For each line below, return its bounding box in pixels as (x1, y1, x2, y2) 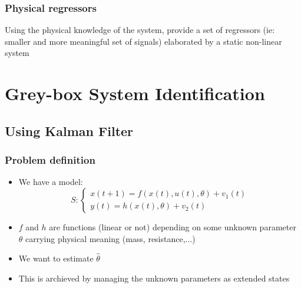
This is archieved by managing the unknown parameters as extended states (18, 272, 290, 284)
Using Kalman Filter (5, 121, 134, 140)
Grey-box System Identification (5, 81, 265, 105)
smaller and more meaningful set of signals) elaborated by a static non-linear (5, 35, 282, 47)
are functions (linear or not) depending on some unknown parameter (49, 220, 296, 233)
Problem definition (5, 153, 95, 167)
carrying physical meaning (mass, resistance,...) (25, 232, 196, 244)
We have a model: (18, 176, 83, 188)
